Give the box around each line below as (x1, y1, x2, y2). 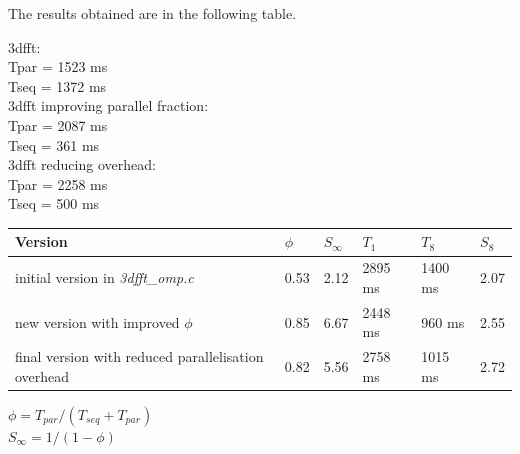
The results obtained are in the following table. (8, 3, 297, 23)
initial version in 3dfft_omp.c (15, 267, 194, 288)
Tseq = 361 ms (8, 134, 100, 155)
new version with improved (15, 311, 180, 332)
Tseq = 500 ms (8, 193, 100, 214)
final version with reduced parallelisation (15, 346, 264, 367)
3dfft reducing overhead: (8, 154, 156, 175)
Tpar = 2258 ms (8, 173, 108, 194)
